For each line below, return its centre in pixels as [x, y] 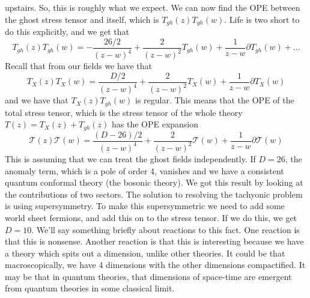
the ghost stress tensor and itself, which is [82, 19]
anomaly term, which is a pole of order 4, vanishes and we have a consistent [144, 170]
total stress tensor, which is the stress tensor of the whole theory [124, 112]
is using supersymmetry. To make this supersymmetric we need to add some [145, 206]
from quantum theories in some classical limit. [90, 288]
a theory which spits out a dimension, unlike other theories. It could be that [145, 253]
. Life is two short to [262, 19]
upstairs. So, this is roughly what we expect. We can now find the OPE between [153, 7]
